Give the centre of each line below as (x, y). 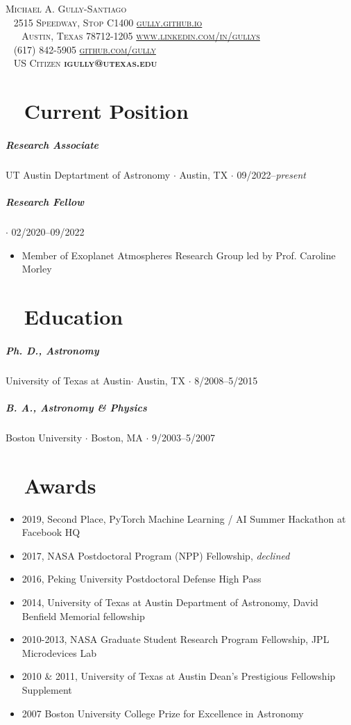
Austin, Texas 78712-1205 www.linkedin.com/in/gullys (141, 36)
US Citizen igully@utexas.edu (85, 63)
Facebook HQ (51, 532)
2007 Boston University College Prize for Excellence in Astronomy (163, 713)
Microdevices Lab (59, 652)
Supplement (47, 690)
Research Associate (52, 144)
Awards (60, 485)
